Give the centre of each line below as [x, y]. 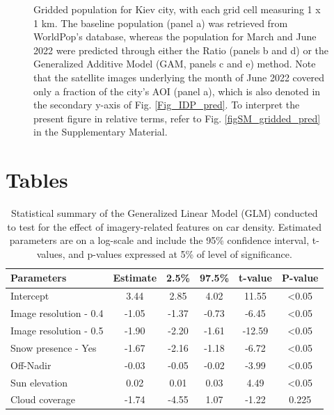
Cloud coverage [43, 399]
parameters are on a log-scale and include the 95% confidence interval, [159, 240]
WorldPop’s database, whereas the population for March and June [175, 36]
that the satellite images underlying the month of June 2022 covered [179, 77]
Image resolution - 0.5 [57, 330]
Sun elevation [39, 382]
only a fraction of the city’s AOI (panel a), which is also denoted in [177, 91]
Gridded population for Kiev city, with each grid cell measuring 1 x [177, 9]
